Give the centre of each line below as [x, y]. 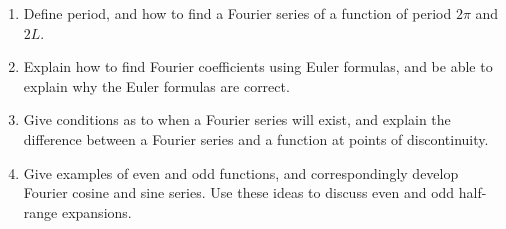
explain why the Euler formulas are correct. [156, 85]
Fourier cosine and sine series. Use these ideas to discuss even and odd [239, 192]
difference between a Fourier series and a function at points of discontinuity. [256, 138]
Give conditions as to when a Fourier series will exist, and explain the [237, 119]
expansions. [96, 211]
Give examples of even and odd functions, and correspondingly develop [241, 172]
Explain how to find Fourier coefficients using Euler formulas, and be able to [258, 66]
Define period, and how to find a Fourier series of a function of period [237, 13]
